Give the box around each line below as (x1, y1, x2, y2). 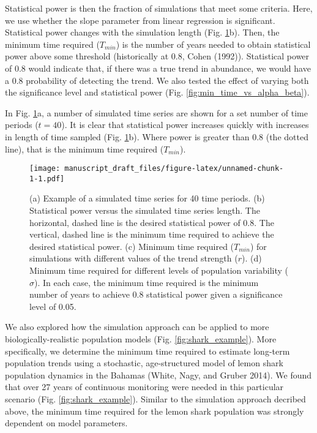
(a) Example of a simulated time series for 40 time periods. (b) (29, 192, 265, 205)
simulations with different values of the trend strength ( (29, 252, 238, 265)
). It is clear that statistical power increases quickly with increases (61, 118, 309, 131)
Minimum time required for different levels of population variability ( (29, 264, 289, 276)
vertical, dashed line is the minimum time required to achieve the (29, 228, 274, 241)
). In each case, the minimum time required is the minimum (34, 276, 259, 288)
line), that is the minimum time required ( (5, 142, 164, 155)
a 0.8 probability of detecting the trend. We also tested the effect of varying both (5, 73, 309, 86)
